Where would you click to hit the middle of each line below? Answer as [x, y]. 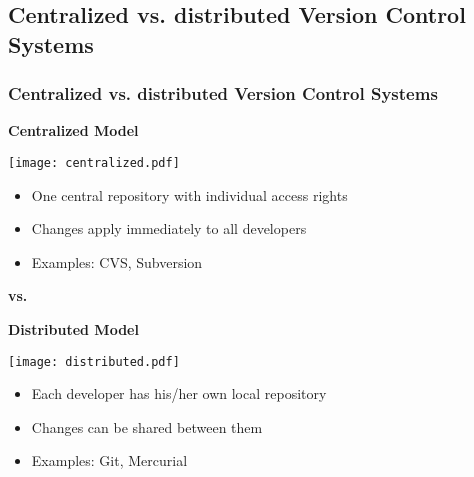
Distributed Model [73, 329]
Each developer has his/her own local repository [179, 393]
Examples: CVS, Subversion [117, 261]
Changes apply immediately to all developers [169, 228]
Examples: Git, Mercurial [109, 460]
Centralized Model [73, 130]
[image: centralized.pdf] [94, 162]
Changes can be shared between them [147, 426]
